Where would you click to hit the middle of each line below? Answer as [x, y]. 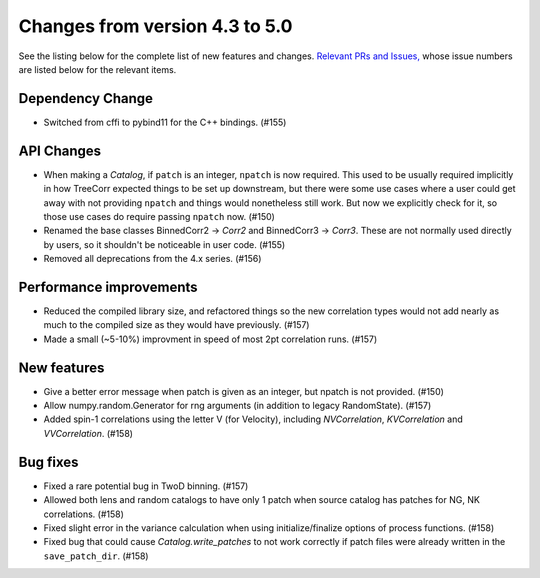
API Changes [60, 150]
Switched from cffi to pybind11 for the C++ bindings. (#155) [165, 122]
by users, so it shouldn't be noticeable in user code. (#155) [164, 244]
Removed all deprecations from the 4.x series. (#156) [152, 259]
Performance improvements [108, 286]
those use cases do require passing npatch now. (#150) [159, 216]
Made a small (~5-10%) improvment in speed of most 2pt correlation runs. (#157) [210, 339]
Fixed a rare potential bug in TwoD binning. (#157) [146, 486]
